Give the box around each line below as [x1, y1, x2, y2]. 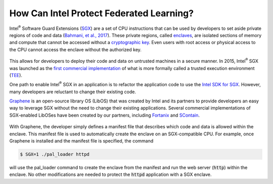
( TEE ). [9, 72, 23, 78]
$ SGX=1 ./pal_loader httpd [20, 152, 89, 157]
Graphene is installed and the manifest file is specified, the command [9, 138, 154, 144]
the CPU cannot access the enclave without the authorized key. [9, 46, 142, 53]
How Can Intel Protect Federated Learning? [9, 8, 194, 19]
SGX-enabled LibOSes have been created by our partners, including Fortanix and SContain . [9, 112, 200, 118]
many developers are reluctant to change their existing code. [9, 89, 136, 95]
